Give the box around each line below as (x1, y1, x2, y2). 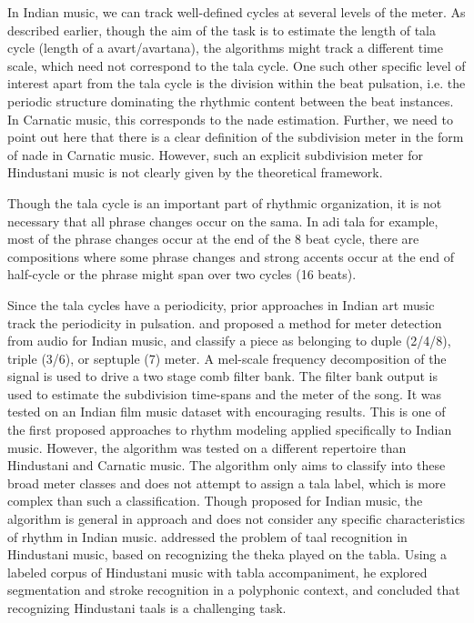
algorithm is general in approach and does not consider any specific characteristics (7, 509, 466, 528)
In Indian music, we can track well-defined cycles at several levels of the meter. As (7, 3, 466, 21)
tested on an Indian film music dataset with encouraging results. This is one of (7, 402, 446, 421)
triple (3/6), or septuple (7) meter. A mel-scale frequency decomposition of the (7, 348, 447, 367)
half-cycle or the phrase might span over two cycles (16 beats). (7, 265, 357, 284)
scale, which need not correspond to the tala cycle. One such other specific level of (7, 55, 466, 75)
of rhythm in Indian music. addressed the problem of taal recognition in (7, 527, 408, 546)
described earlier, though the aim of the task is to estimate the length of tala (7, 20, 436, 39)
